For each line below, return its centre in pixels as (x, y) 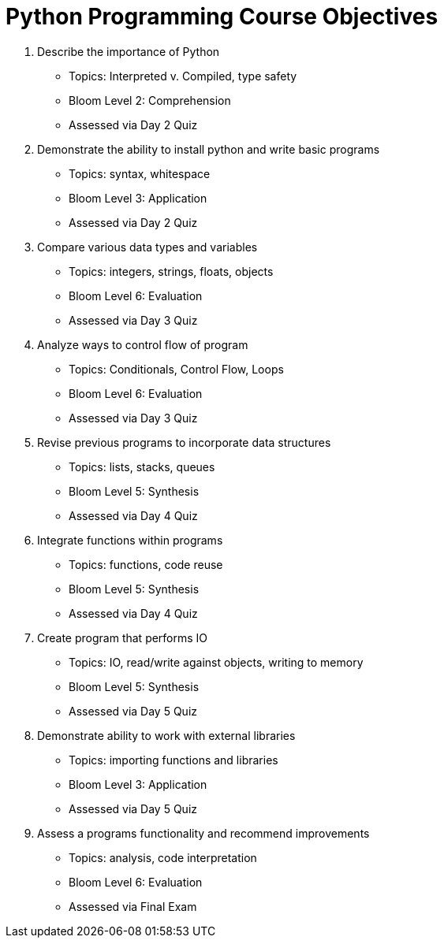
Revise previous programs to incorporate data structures (184, 442)
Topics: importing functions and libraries (173, 760)
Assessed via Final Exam (133, 906)
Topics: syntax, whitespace (140, 173)
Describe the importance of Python (129, 51)
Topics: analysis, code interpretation (163, 857)
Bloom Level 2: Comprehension (150, 100)
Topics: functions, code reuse (146, 564)
